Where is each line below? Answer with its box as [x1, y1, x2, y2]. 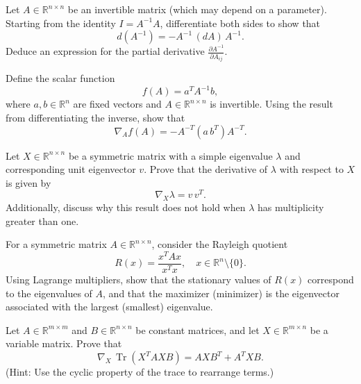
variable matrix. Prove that [6, 336, 122, 351]
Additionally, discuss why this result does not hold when [6, 200, 246, 215]
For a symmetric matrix [6, 237, 107, 251]
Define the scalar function [6, 71, 115, 85]
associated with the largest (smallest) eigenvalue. [6, 299, 213, 314]
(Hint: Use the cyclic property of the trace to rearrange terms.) [6, 365, 274, 379]
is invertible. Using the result [210, 97, 333, 111]
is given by [6, 175, 51, 190]
